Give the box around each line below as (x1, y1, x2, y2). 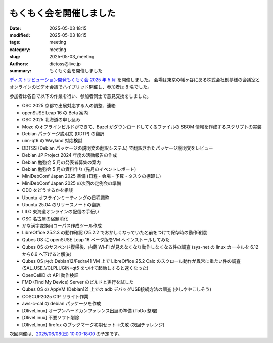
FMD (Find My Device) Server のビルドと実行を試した (22, 279, 134, 285)
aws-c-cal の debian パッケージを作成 (22, 301, 101, 307)
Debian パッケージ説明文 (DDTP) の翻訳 (22, 131, 105, 137)
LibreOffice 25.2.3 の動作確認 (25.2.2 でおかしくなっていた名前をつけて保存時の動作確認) (22, 230, 208, 236)
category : (9, 46, 31, 53)
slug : (9, 54, 20, 60)
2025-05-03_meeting (49, 54, 95, 60)
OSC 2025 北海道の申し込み (22, 117, 81, 123)
